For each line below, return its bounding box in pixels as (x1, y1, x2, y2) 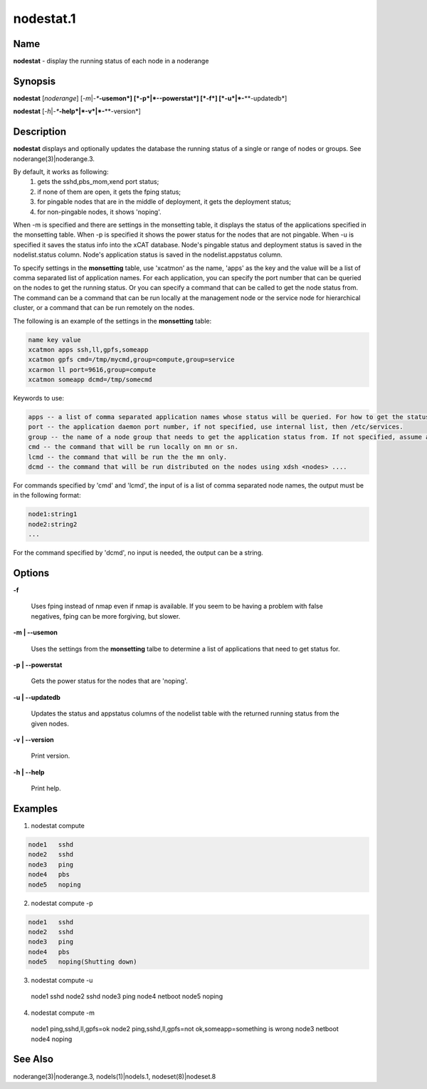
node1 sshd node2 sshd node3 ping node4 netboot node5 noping (31, 992, 223, 1001)
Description (13, 125, 67, 138)
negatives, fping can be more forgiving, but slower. (31, 611, 181, 620)
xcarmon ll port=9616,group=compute (28, 366, 157, 373)
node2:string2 (28, 520, 78, 528)
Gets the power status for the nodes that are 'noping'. (31, 677, 188, 686)
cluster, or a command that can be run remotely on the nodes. (13, 304, 195, 312)
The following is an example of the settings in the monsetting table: (13, 316, 212, 325)
